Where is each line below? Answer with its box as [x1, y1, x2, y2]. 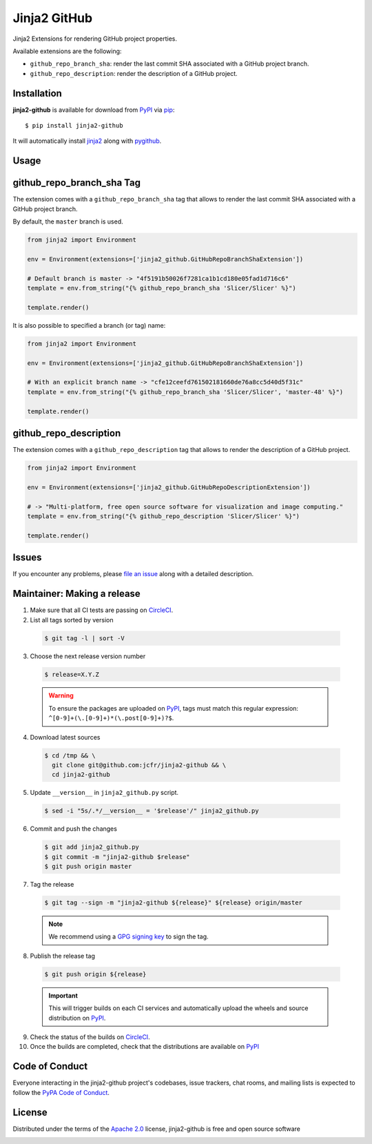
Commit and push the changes [30, 825, 117, 833]
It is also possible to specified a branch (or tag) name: [12, 321, 166, 329]
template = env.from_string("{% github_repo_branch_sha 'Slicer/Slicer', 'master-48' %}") [27, 388, 344, 396]
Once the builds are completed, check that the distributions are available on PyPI [30, 1043, 260, 1051]
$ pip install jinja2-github [25, 121, 123, 130]
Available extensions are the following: [12, 47, 122, 55]
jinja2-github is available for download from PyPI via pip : [12, 106, 175, 114]
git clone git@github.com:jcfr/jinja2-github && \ [52, 761, 227, 769]
